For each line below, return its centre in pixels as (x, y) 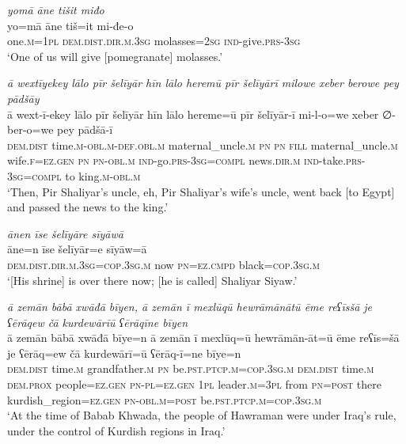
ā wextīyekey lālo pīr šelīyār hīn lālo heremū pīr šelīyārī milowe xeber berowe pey (203, 83)
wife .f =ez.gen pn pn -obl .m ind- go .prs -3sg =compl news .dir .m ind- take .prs (184, 160)
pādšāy (23, 98)
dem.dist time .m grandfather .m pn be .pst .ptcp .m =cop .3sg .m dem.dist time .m (191, 368)
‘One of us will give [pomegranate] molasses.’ (115, 56)
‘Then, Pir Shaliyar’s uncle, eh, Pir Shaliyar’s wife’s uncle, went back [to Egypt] (201, 191)
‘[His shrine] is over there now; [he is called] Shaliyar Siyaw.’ (152, 280)
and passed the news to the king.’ (88, 207)
